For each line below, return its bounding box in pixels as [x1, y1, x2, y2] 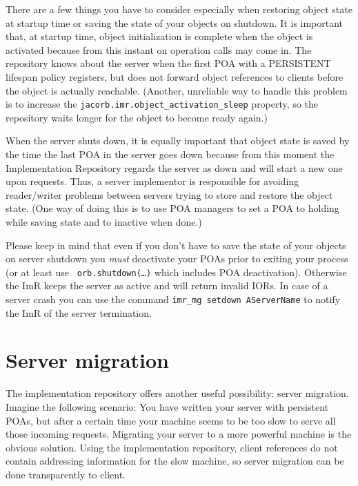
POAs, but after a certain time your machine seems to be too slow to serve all [6, 413, 336, 427]
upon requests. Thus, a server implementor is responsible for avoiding [6, 174, 299, 188]
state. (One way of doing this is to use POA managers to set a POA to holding [6, 201, 339, 215]
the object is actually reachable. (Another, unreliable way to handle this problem [6, 83, 348, 97]
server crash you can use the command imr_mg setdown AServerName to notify [6, 292, 341, 306]
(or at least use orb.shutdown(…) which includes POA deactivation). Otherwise [6, 264, 347, 279]
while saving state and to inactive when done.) [6, 214, 202, 229]
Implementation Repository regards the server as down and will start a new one [6, 160, 343, 175]
